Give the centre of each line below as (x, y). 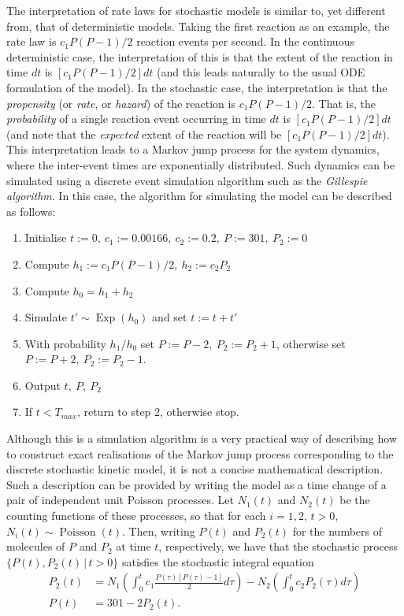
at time (133, 546)
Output (43, 385)
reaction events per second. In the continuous (245, 41)
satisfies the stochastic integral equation (218, 561)
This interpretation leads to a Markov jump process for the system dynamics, (193, 149)
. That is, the (343, 103)
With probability (65, 343)
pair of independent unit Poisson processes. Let (120, 500)
